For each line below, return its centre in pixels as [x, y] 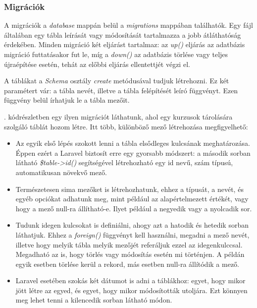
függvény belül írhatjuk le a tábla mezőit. [67, 100]
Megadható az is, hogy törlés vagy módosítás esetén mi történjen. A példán [130, 254]
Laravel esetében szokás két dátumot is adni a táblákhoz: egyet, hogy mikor [130, 280]
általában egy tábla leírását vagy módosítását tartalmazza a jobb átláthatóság [123, 34]
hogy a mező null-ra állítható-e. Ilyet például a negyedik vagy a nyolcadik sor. [134, 208]
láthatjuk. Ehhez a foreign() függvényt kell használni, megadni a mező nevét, [132, 234]
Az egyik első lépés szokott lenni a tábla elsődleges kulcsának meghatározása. [133, 143]
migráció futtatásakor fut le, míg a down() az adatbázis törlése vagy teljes [116, 54]
